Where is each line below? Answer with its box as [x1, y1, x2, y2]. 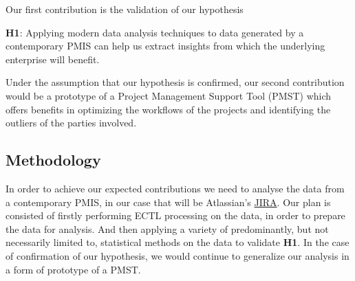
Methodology [6, 149, 101, 170]
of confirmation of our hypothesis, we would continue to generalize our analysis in [6, 248, 349, 262]
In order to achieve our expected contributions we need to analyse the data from [6, 181, 345, 195]
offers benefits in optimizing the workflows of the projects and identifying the [6, 102, 331, 116]
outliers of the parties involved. [6, 115, 137, 130]
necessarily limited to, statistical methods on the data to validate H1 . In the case [6, 235, 349, 249]
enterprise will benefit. [6, 52, 100, 66]
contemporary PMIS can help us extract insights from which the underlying [6, 38, 325, 53]
